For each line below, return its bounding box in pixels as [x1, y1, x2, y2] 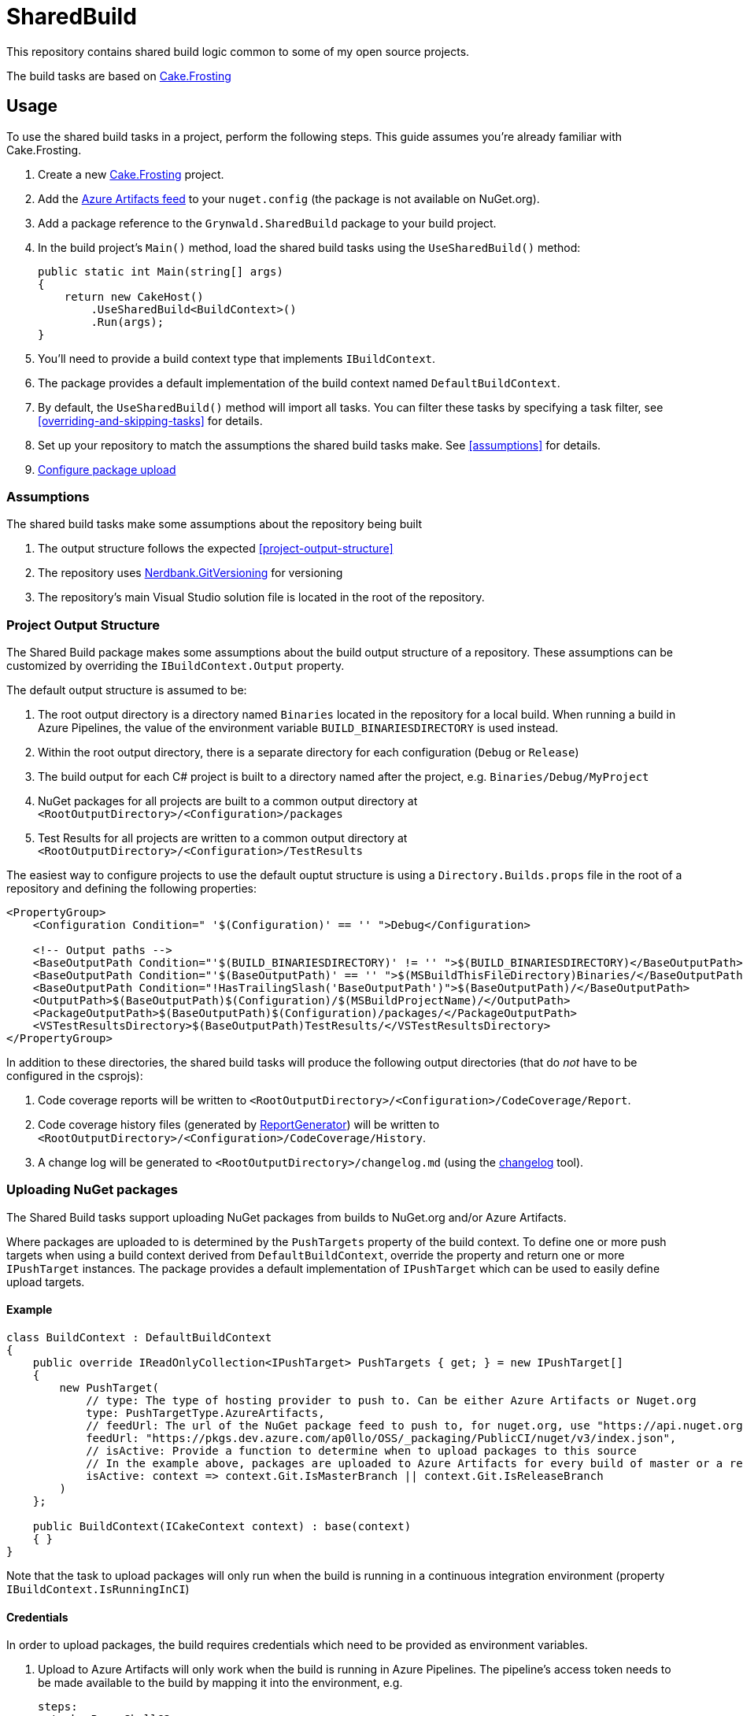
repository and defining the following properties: [6, 882, 257, 896]
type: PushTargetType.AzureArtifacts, [86, 1407, 325, 1420]
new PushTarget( [59, 1381, 159, 1395]
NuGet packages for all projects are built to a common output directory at [38, 794, 418, 808]
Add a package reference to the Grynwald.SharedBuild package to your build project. [38, 216, 497, 230]
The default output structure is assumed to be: [6, 683, 247, 697]
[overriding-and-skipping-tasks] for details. [38, 413, 263, 427]
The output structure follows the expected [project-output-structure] [38, 542, 394, 556]
